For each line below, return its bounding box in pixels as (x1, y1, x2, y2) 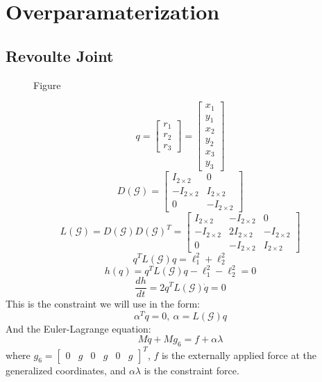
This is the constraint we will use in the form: (6, 296, 200, 311)
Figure (33, 77, 61, 92)
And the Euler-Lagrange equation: (6, 321, 151, 335)
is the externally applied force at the (161, 347, 316, 362)
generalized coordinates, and (6, 363, 126, 377)
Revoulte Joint (6, 45, 114, 66)
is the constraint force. (144, 363, 239, 377)
